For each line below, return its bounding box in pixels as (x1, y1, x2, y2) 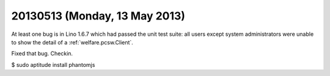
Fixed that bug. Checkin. (11, 50, 73, 57)
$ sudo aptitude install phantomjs (11, 61, 95, 68)
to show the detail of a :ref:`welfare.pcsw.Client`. (11, 38, 134, 46)
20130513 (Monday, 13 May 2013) (11, 9, 186, 22)
